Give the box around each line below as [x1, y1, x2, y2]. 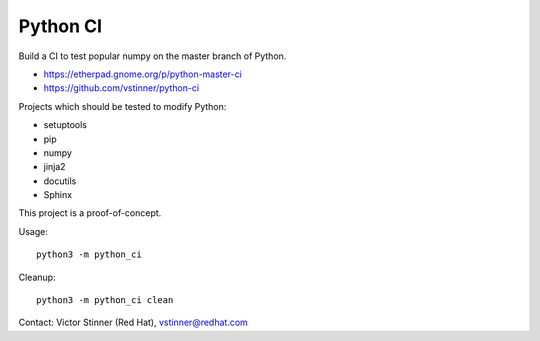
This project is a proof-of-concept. [18, 207, 162, 219]
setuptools [43, 119, 87, 131]
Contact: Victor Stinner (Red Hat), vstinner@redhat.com [18, 316, 249, 329]
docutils [43, 175, 77, 187]
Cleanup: [18, 271, 56, 283]
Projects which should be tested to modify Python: [18, 100, 227, 112]
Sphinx [43, 189, 73, 201]
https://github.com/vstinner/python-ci [43, 82, 200, 94]
